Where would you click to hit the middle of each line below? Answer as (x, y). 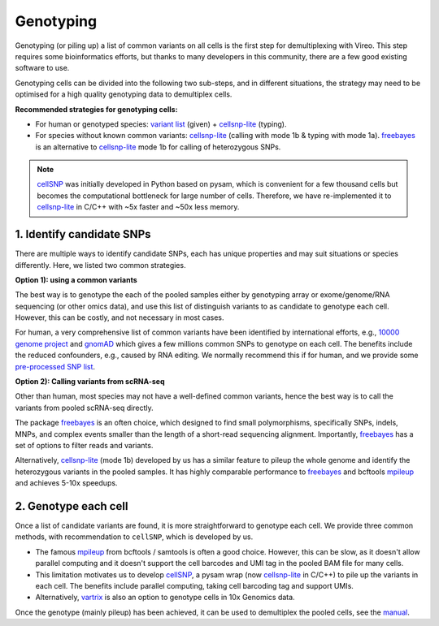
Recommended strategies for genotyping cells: (96, 109)
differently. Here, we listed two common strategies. (100, 265)
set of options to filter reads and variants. (84, 445)
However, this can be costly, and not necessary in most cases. (120, 317)
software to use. (42, 68)
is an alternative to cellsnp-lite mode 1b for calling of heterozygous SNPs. (158, 147)
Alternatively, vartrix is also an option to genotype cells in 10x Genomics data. (165, 598)
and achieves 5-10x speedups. (66, 483)
